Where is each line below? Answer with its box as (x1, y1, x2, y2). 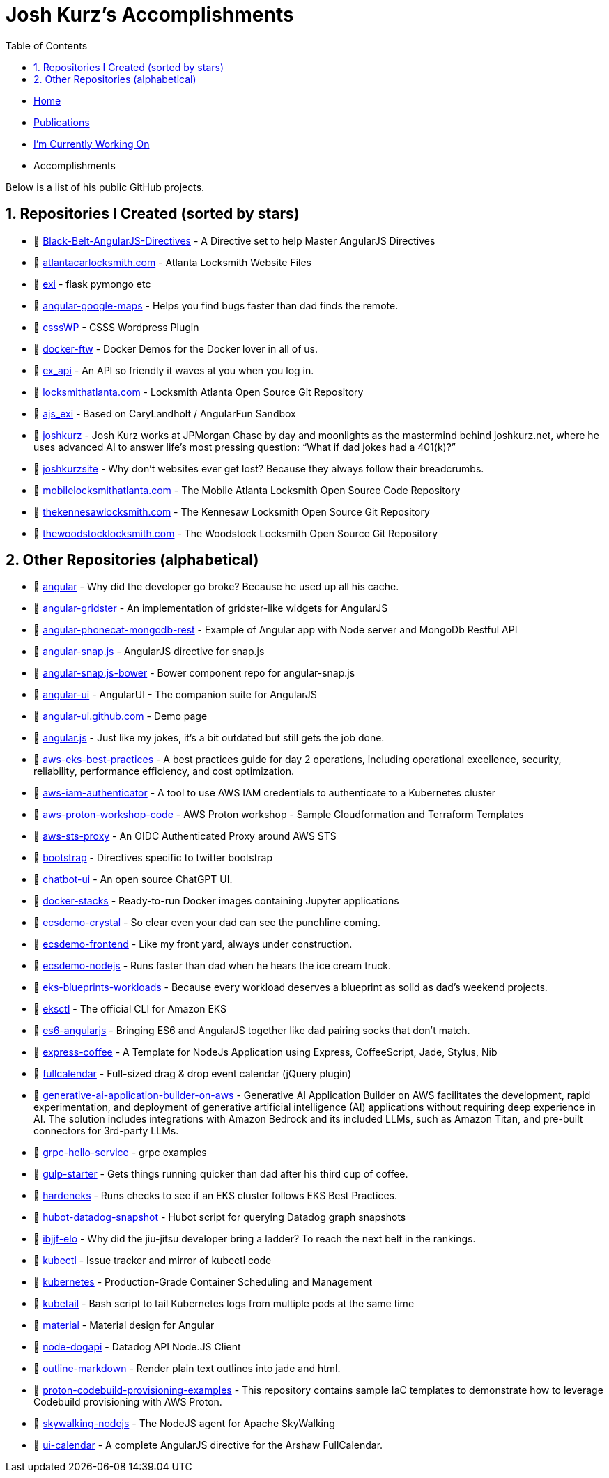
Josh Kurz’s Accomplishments (6, 3, 294, 26)
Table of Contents (6, 39, 88, 52)
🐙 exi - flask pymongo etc (33, 277, 151, 290)
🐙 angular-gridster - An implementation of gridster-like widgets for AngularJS (33, 602, 388, 615)
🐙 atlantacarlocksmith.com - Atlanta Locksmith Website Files (33, 256, 311, 268)
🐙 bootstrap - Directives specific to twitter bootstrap (33, 852, 272, 864)
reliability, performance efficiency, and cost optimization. (33, 765, 294, 778)
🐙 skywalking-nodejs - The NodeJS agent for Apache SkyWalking (33, 1417, 335, 1430)
